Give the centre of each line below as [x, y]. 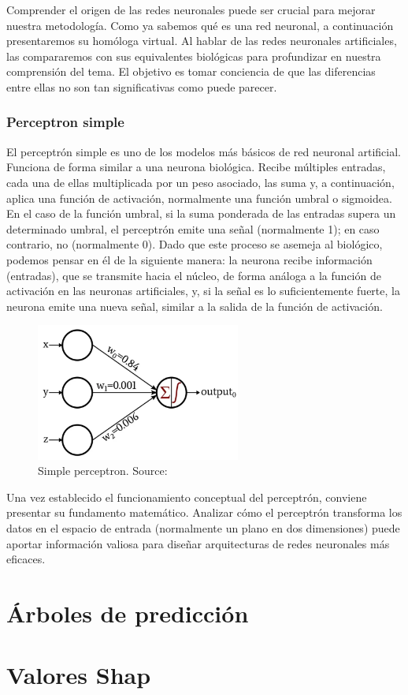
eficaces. [26, 559]
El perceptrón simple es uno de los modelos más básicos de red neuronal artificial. [204, 151]
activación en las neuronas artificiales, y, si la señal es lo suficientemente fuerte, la [203, 291]
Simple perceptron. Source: [103, 471]
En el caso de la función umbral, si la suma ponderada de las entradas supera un [201, 213]
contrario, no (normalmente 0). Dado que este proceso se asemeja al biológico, [195, 244]
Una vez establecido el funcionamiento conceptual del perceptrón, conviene [187, 497]
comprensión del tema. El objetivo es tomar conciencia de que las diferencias [191, 71]
